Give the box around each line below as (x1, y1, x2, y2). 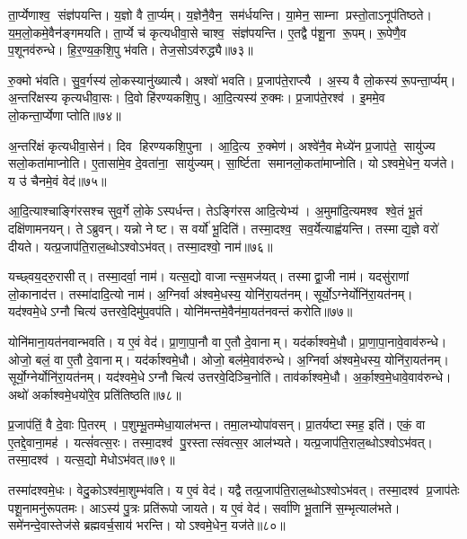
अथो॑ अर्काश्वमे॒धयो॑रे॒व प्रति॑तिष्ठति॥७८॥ (8, 384, 181, 403)
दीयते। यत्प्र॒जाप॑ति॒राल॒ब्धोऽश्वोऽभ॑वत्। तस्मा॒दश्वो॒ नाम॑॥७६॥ (8, 236, 273, 255)
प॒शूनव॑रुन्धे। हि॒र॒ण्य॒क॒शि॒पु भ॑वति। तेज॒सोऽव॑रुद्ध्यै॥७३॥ (8, 40, 253, 59)
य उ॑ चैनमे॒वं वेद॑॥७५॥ (8, 171, 107, 190)
